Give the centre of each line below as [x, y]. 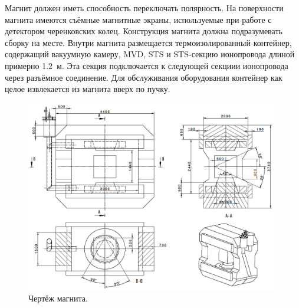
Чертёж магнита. [58, 298]
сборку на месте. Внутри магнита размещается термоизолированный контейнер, [148, 42]
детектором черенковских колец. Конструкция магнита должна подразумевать [144, 31]
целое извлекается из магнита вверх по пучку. [88, 89]
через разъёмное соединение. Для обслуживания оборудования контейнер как [144, 77]
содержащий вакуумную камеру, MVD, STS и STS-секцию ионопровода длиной [150, 54]
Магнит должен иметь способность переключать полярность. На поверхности [144, 8]
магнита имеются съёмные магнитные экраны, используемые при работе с [138, 19]
